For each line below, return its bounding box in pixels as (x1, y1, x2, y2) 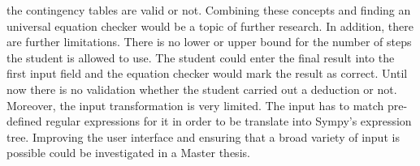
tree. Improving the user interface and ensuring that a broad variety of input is (6, 128, 400, 145)
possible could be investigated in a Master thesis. (6, 144, 250, 161)
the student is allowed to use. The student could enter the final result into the (6, 49, 395, 66)
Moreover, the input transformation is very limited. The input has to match (6, 96, 384, 113)
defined (6, 113, 42, 130)
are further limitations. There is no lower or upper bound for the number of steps (6, 33, 412, 50)
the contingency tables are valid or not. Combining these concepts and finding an (6, 2, 411, 18)
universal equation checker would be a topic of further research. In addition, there (6, 17, 414, 34)
